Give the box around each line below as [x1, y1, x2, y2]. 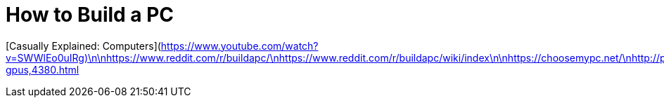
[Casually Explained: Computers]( [6, 39, 161, 52]
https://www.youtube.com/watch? [160, 39, 319, 52]
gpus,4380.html [6, 63, 79, 76]
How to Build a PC [6, 3, 174, 27]
